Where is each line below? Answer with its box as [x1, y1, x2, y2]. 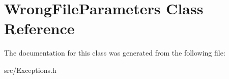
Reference [4, 18, 75, 39]
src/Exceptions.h [4, 64, 56, 75]
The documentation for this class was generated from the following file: [4, 47, 225, 58]
